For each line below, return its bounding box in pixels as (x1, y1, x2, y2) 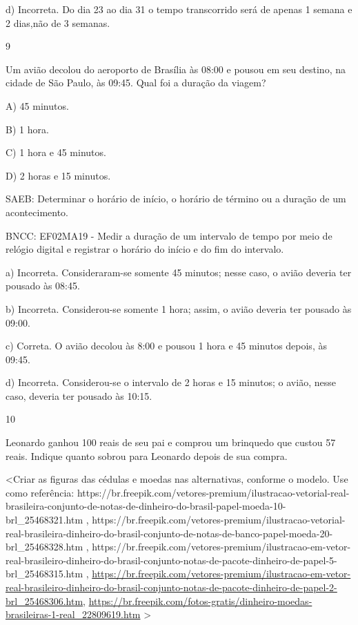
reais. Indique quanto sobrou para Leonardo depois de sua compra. (6, 448, 288, 463)
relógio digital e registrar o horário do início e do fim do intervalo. (6, 242, 284, 256)
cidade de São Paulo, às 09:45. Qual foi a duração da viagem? (6, 75, 266, 90)
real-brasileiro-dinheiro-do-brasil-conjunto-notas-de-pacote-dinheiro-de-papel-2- (6, 580, 337, 594)
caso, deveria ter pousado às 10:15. (6, 388, 152, 403)
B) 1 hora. (6, 122, 49, 136)
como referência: (6, 485, 74, 499)
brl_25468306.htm (6, 593, 83, 608)
